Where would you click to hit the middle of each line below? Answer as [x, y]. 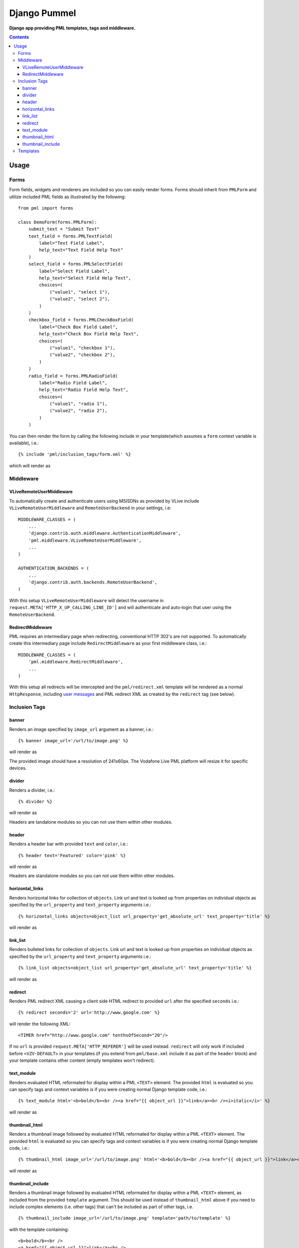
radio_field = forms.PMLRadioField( [73, 376]
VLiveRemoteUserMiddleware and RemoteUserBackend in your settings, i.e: [90, 508]
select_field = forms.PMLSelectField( [76, 264]
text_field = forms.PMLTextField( [71, 236]
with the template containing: [39, 1229]
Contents [19, 37]
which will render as [30, 466]
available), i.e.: [24, 443]
